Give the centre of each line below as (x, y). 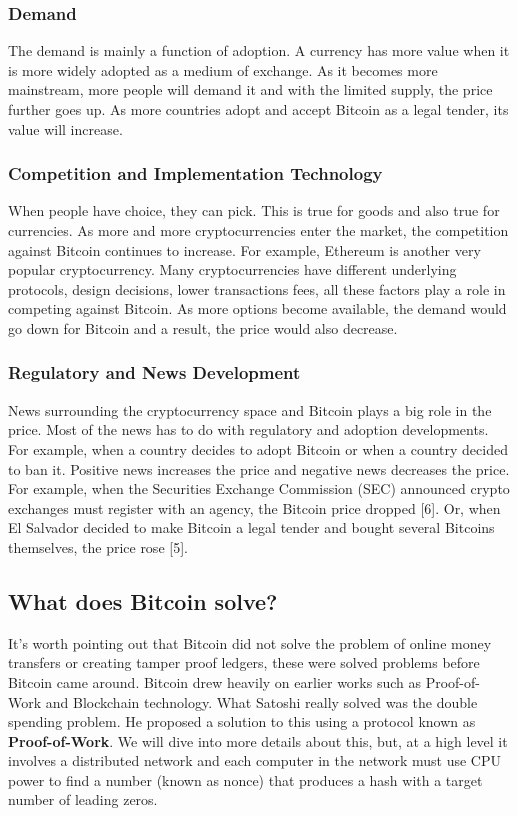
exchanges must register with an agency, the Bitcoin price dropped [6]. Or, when (254, 507)
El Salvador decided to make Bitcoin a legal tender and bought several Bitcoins (251, 527)
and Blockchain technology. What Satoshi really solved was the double (261, 701)
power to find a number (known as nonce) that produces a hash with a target (245, 779)
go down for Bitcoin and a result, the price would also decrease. (203, 327)
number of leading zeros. (83, 799)
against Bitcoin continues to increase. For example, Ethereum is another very (244, 249)
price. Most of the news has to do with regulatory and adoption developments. (248, 429)
